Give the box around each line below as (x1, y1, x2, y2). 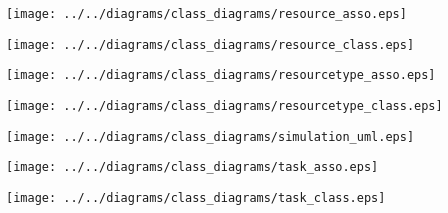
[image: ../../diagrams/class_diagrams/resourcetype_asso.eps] (6, 68, 436, 83)
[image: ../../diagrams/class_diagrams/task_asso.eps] (6, 160, 379, 175)
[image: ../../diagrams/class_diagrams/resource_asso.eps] (6, 7, 407, 21)
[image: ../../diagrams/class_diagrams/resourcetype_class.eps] (6, 98, 443, 113)
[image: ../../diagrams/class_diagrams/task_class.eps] (6, 190, 386, 205)
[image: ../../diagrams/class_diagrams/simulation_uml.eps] (6, 129, 415, 144)
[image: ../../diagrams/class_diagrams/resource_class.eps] (6, 37, 415, 52)
